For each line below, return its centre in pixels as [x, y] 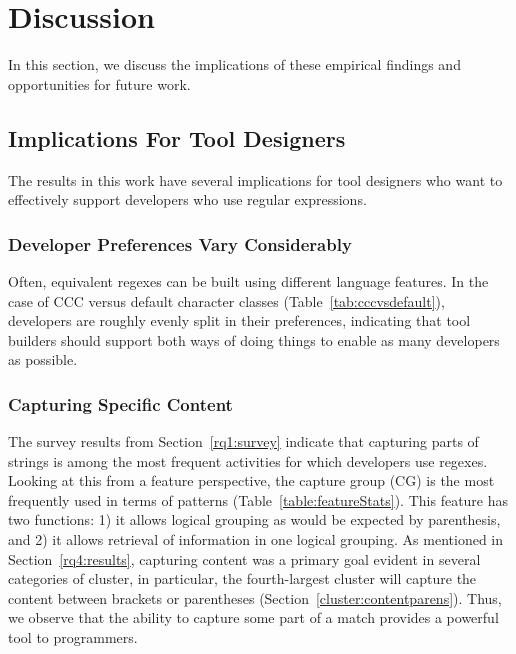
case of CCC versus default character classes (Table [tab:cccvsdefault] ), [226, 300]
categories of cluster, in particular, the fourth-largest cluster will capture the [242, 578]
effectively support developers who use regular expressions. [187, 199]
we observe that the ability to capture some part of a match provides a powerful [253, 617]
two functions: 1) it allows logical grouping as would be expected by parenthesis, [254, 519]
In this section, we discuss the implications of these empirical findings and [234, 64]
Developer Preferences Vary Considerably [180, 243]
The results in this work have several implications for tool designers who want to [255, 179]
